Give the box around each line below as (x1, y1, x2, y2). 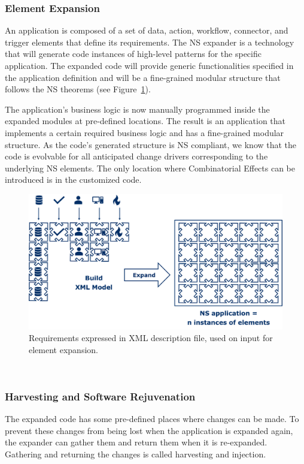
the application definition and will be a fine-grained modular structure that (5, 71, 281, 83)
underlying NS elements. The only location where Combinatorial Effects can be (5, 161, 296, 174)
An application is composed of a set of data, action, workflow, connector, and (5, 24, 288, 37)
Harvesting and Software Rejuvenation (5, 388, 196, 403)
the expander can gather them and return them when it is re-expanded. (5, 436, 267, 448)
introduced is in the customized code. (5, 173, 142, 186)
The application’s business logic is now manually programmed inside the (5, 103, 270, 115)
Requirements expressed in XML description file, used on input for (29, 332, 273, 344)
